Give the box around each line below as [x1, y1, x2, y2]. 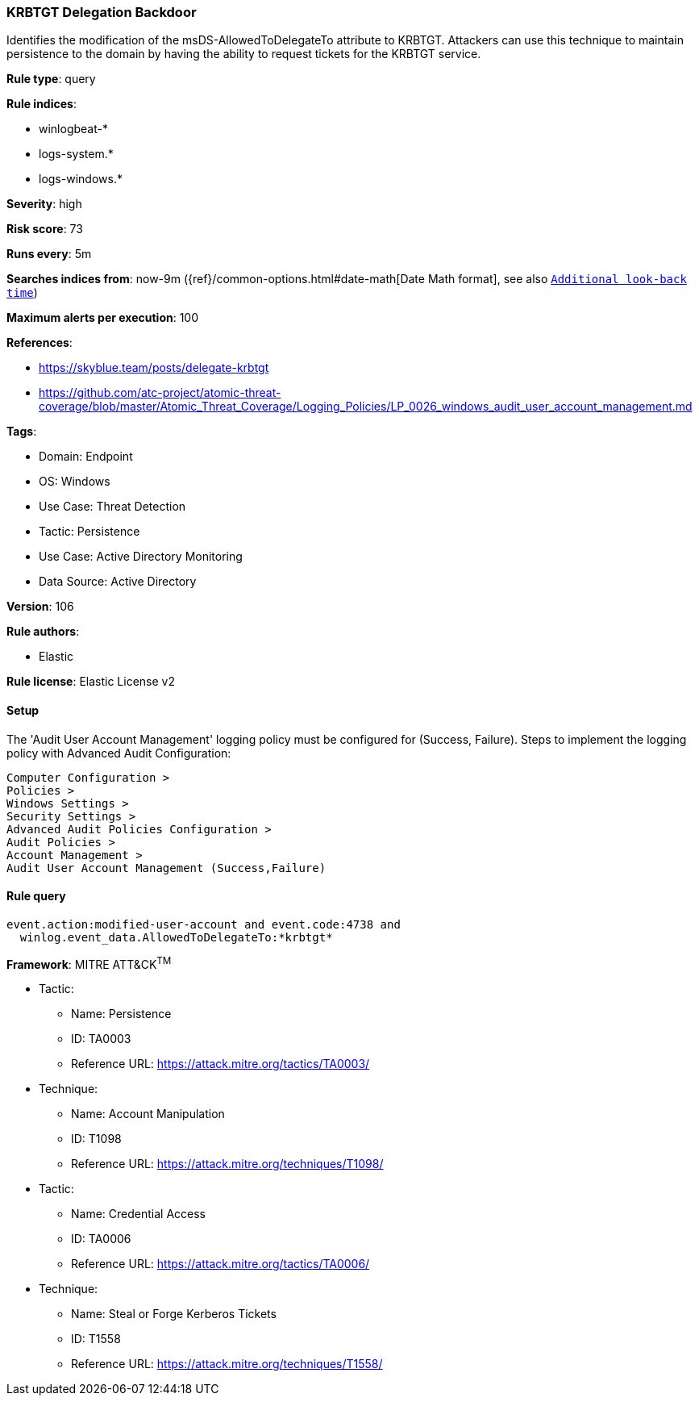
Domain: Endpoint [39, 449, 133, 464]
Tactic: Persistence [39, 524, 140, 539]
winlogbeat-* [39, 122, 108, 136]
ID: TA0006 [71, 1232, 131, 1246]
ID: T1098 [71, 1132, 122, 1146]
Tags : [6, 424, 37, 439]
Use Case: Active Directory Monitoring [39, 549, 243, 564]
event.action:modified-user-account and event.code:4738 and [6, 917, 401, 931]
